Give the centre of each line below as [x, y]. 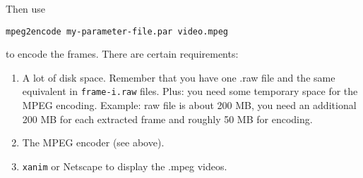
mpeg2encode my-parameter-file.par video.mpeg [117, 31]
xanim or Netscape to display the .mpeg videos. [125, 166]
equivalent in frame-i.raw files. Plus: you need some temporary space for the [190, 91]
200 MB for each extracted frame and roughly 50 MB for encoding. [167, 119]
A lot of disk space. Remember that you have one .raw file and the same [179, 77]
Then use [26, 8]
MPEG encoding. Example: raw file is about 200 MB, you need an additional [189, 105]
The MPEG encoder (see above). [93, 142]
